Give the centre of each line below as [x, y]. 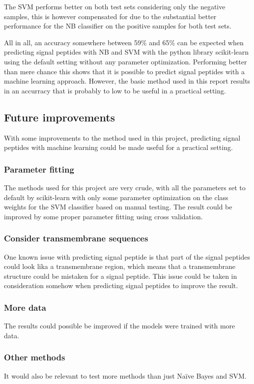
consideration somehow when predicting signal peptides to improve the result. [121, 285]
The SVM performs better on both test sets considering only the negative [115, 6]
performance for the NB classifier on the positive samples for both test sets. [118, 26]
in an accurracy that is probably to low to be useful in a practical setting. [115, 90]
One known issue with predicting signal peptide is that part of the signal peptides [127, 256]
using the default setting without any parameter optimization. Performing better [126, 61]
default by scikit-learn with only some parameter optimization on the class [116, 197]
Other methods [35, 357]
